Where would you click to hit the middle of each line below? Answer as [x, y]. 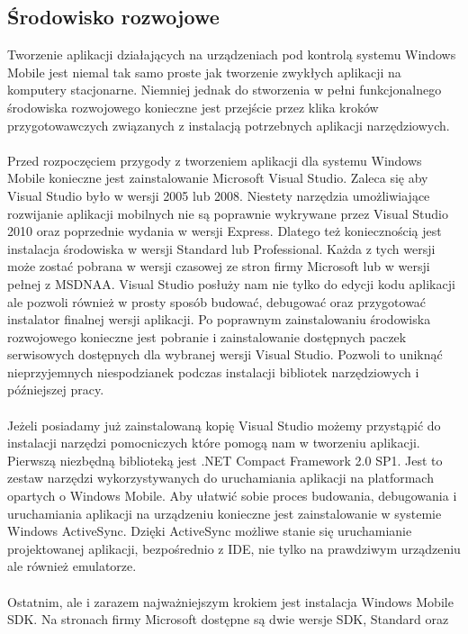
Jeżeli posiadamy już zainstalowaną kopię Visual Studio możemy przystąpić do [224, 425]
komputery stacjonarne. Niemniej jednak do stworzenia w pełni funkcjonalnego [225, 90]
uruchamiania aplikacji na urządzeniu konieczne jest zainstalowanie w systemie [225, 513]
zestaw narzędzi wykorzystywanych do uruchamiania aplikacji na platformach [220, 478]
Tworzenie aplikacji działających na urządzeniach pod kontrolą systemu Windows [232, 54]
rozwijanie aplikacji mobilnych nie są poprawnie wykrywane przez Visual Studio [228, 213]
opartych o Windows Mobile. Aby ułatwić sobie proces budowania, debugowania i [232, 496]
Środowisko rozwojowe [113, 17]
